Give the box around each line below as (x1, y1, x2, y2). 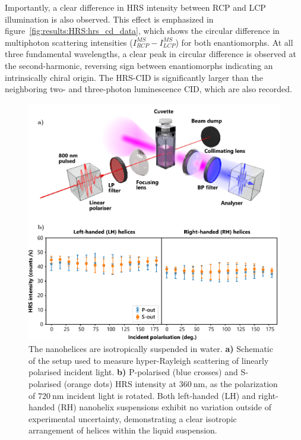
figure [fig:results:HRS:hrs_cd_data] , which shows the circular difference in (5, 24, 280, 37)
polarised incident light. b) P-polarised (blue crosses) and (28, 366, 238, 378)
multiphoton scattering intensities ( (5, 36, 133, 48)
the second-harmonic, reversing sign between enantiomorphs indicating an (5, 59, 273, 71)
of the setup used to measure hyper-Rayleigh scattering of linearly (28, 354, 269, 366)
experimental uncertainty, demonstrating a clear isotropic (28, 412, 237, 425)
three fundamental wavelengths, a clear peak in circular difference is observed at (5, 48, 296, 60)
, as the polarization (205, 378, 278, 390)
